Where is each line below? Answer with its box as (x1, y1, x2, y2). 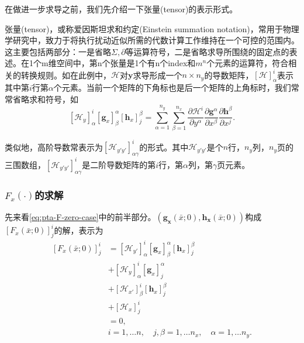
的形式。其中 (139, 140, 189, 153)
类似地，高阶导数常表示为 (5, 140, 103, 153)
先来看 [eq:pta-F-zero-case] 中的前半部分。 (5, 210, 156, 222)
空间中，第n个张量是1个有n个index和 (56, 57, 196, 69)
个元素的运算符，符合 (206, 57, 289, 69)
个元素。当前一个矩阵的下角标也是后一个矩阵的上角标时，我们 (53, 81, 291, 94)
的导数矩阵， (204, 68, 254, 81)
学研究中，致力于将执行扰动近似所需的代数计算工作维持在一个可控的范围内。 (5, 34, 299, 46)
